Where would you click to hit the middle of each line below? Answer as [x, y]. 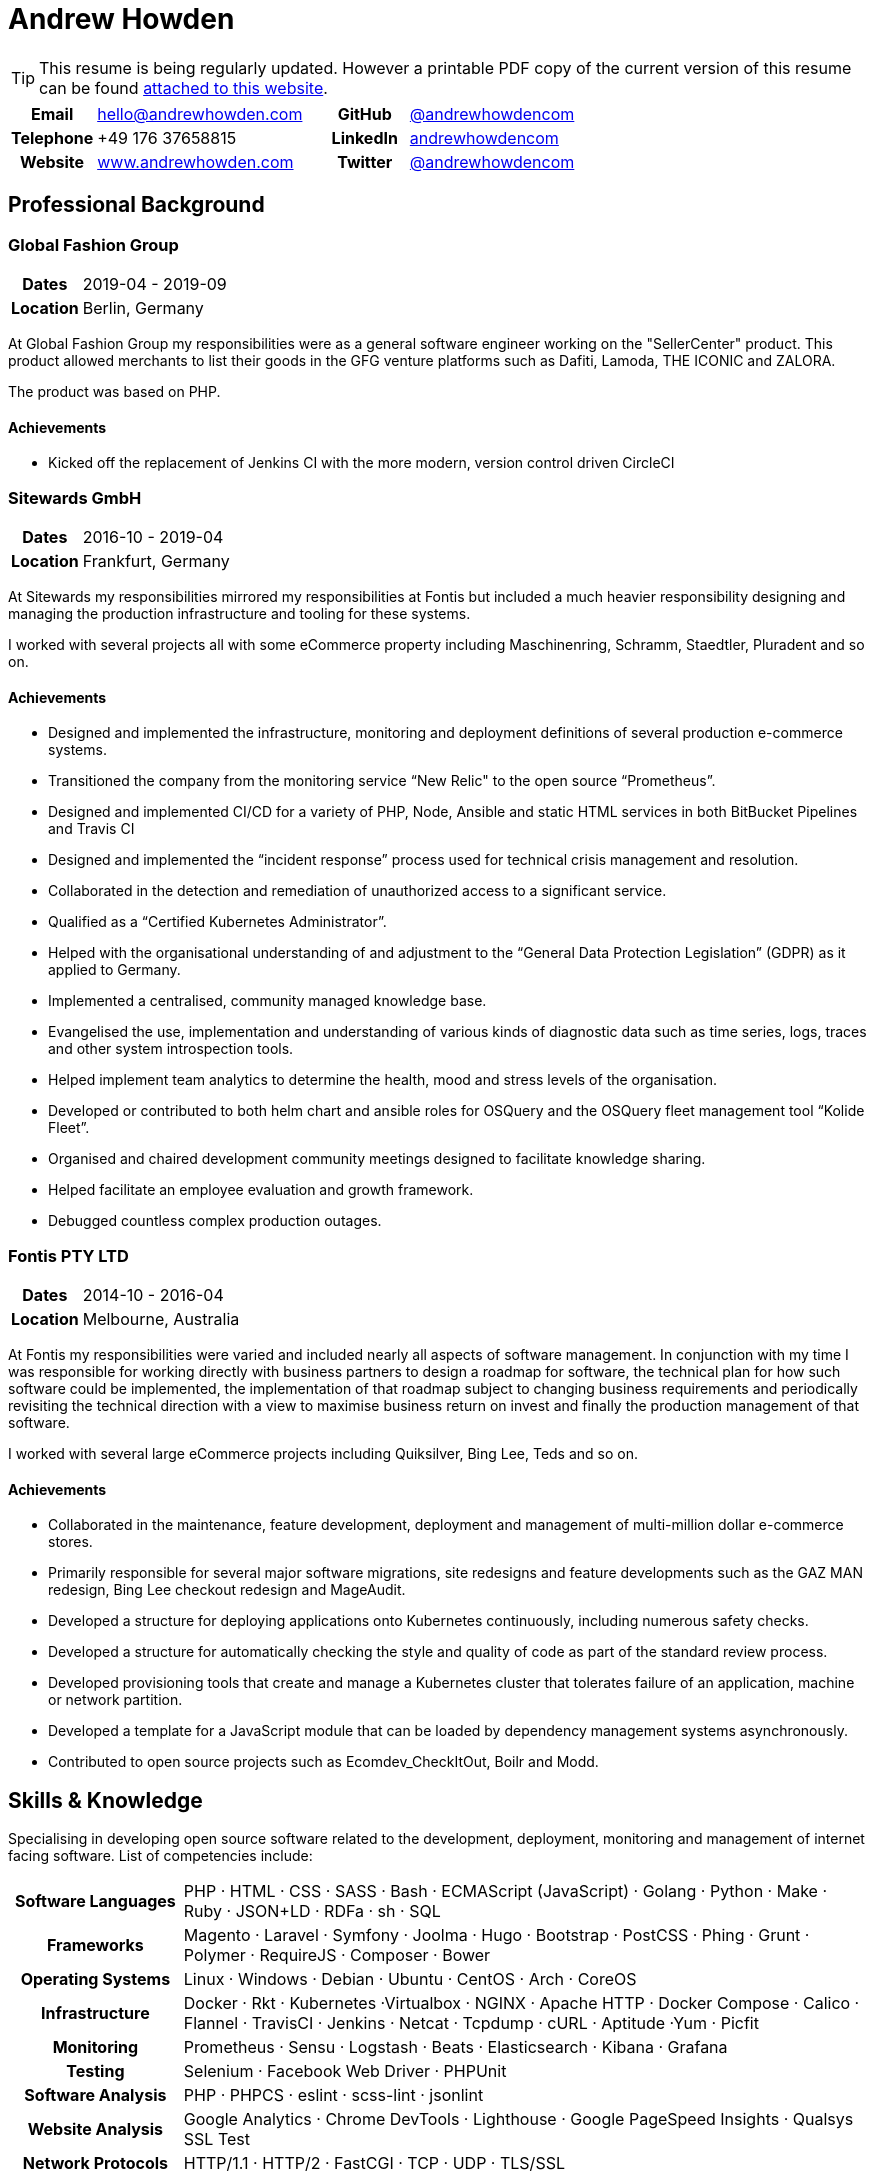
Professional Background [136, 205]
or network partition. [115, 1700]
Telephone [52, 137]
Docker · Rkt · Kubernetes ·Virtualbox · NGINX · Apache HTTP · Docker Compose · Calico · [521, 2002]
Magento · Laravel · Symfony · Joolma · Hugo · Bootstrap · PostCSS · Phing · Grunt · [496, 1934]
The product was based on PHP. [114, 391]
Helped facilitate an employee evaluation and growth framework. [261, 1190]
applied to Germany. [114, 970]
